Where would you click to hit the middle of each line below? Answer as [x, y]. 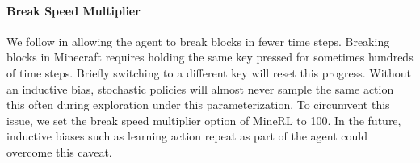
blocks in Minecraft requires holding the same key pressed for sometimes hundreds [210, 57]
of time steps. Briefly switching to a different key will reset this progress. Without [209, 72]
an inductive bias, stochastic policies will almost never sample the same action [200, 88]
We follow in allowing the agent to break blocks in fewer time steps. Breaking [198, 41]
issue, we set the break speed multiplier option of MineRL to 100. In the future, [204, 120]
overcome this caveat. [59, 151]
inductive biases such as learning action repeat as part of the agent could [187, 136]
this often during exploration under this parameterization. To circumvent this [198, 104]
